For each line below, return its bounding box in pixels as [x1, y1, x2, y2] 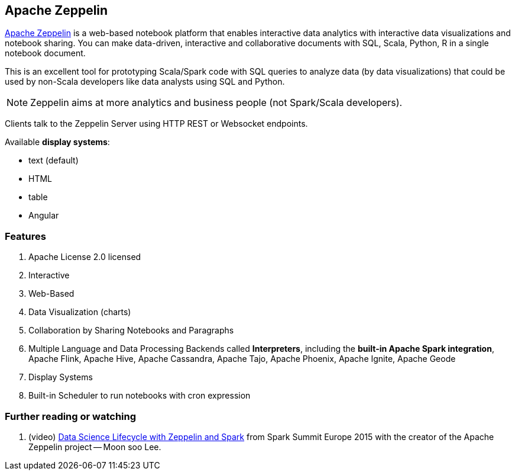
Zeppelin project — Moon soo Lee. [28, 441, 161, 452]
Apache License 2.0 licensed [28, 252, 141, 262]
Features [5, 230, 46, 242]
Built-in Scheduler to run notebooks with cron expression [28, 390, 251, 401]
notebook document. [5, 48, 86, 59]
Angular [28, 210, 59, 221]
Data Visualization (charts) [28, 307, 131, 317]
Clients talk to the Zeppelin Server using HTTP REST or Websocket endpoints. [5, 118, 308, 129]
